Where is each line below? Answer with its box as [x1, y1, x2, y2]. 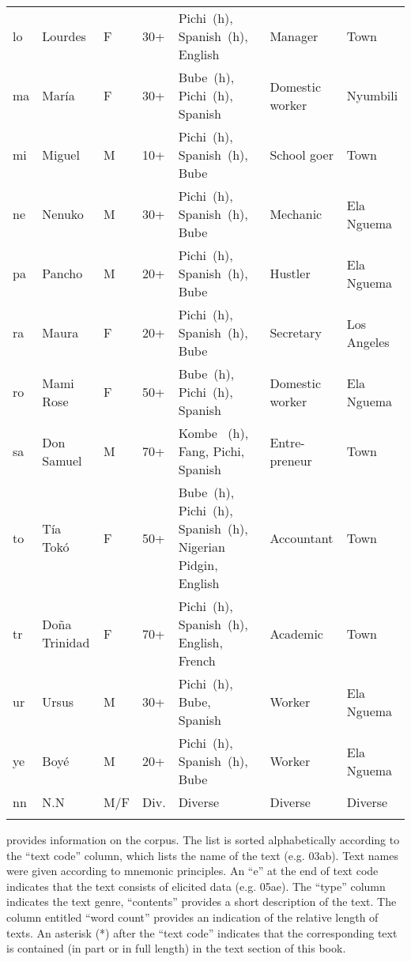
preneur [270, 451, 312, 470]
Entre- [270, 432, 305, 451]
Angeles [346, 332, 390, 351]
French [178, 651, 216, 670]
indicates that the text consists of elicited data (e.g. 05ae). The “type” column [6, 877, 386, 894]
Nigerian [178, 538, 225, 556]
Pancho [42, 264, 83, 282]
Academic [270, 624, 323, 643]
